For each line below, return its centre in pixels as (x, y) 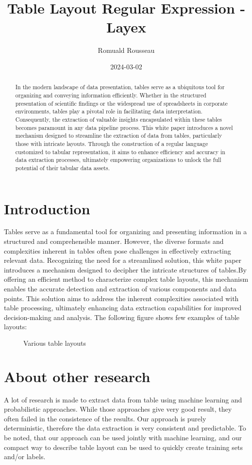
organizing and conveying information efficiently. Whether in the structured (111, 95)
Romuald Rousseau (126, 50)
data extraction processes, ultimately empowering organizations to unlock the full (118, 160)
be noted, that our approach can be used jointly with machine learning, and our (123, 438)
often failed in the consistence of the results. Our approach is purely (105, 418)
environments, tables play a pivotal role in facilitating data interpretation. (109, 111)
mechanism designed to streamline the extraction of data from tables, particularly (119, 136)
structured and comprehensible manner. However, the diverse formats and (114, 241)
